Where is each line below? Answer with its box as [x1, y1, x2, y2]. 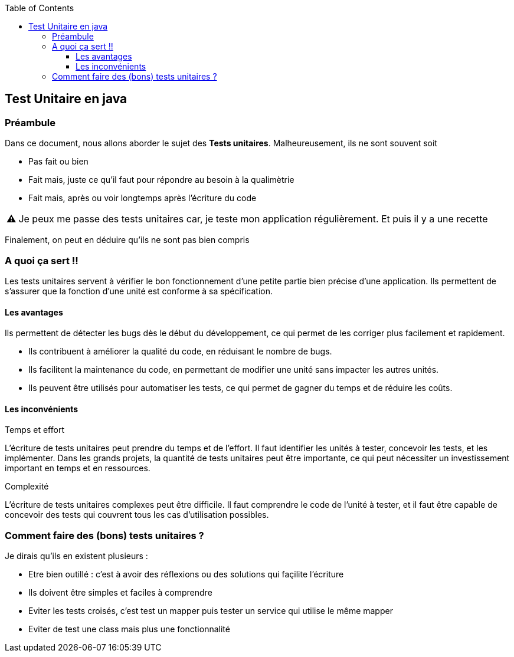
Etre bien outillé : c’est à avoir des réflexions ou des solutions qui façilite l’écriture [28, 569, 344, 580]
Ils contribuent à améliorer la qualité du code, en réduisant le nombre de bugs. [28, 346, 332, 357]
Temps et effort [5, 425, 64, 435]
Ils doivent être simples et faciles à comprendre [28, 587, 212, 598]
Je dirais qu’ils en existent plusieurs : [5, 551, 148, 561]
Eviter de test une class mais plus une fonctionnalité [28, 624, 230, 635]
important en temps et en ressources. [5, 463, 150, 474]
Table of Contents [5, 3, 74, 13]
